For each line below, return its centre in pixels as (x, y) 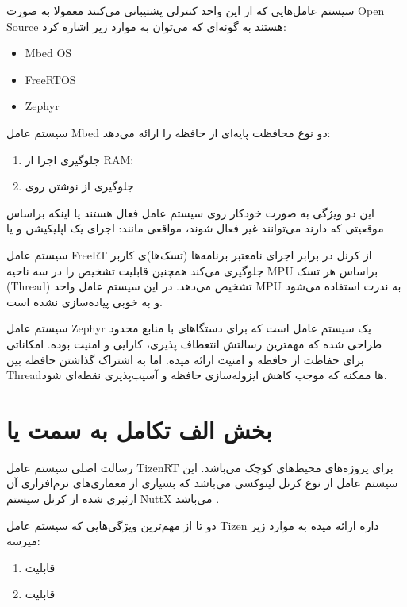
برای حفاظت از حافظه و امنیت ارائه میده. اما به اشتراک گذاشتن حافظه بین (185, 359)
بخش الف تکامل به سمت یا (139, 429)
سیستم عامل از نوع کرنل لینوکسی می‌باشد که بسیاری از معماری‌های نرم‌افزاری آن (202, 483)
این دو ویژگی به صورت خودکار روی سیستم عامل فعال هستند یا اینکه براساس (190, 212)
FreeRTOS (50, 79)
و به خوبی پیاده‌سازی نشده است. (84, 301)
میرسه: (23, 541)
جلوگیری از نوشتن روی (79, 186)
